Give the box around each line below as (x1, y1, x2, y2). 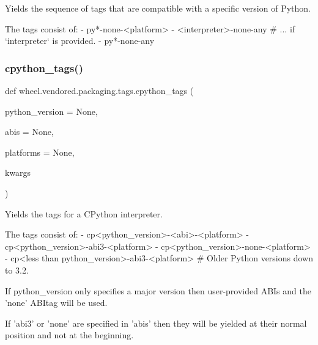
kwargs (5, 166, 31, 179)
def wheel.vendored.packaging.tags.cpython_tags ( (5, 84, 194, 96)
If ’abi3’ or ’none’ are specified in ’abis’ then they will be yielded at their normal (5, 316, 307, 329)
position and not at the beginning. (5, 329, 134, 341)
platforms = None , (5, 145, 75, 158)
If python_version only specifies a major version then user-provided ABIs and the (5, 284, 311, 297)
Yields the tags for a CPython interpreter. (5, 207, 163, 220)
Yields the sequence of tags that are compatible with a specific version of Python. (5, 2, 311, 14)
